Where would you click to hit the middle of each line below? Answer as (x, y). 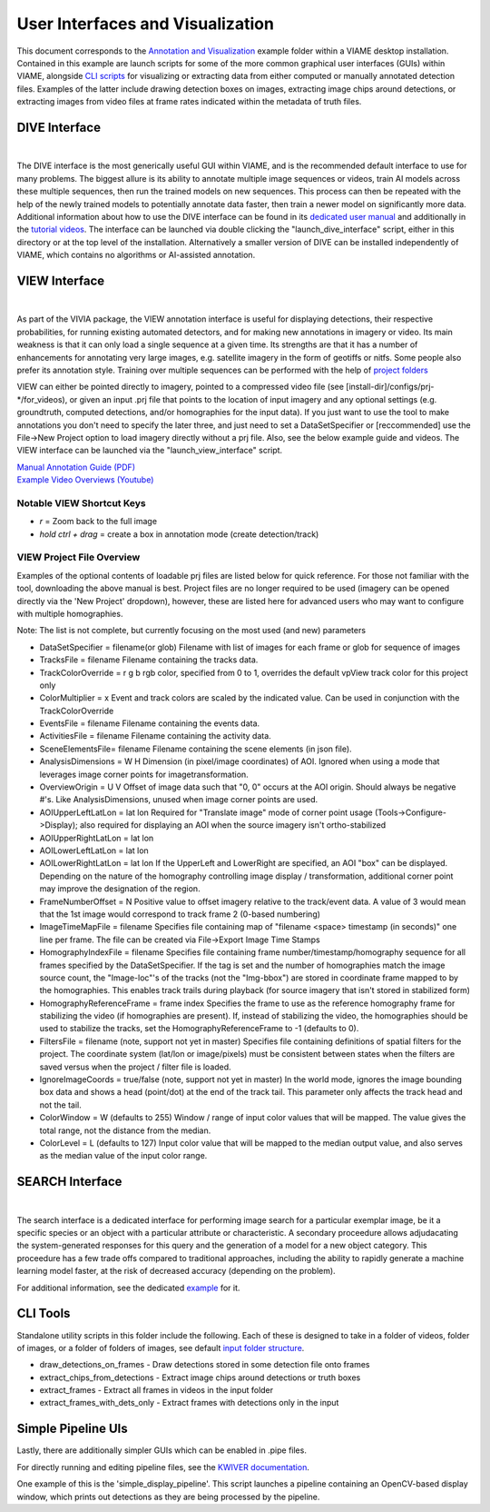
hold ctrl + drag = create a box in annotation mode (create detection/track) (179, 534)
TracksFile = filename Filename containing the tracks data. (149, 660)
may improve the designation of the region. (120, 889)
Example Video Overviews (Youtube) (85, 480)
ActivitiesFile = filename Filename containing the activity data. (155, 736)
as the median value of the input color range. (123, 1156)
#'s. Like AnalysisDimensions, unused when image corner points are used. (179, 800)
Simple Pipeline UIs (73, 1429)
